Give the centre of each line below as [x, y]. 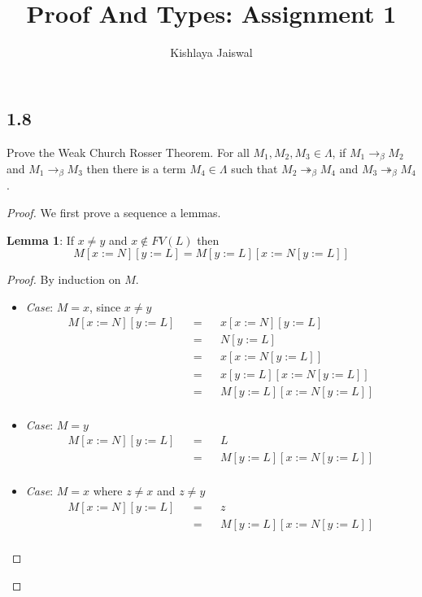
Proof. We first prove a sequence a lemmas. [114, 213]
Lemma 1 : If [41, 240]
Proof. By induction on [64, 279]
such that [255, 168]
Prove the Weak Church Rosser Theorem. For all [128, 152]
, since [105, 306]
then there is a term [136, 168]
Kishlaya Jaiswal [211, 52]
